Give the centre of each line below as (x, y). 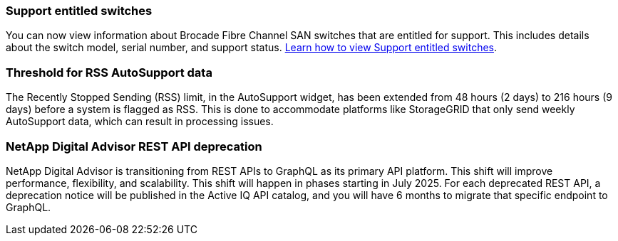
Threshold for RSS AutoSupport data (109, 72)
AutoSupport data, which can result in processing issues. (140, 122)
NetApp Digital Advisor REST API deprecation (134, 146)
